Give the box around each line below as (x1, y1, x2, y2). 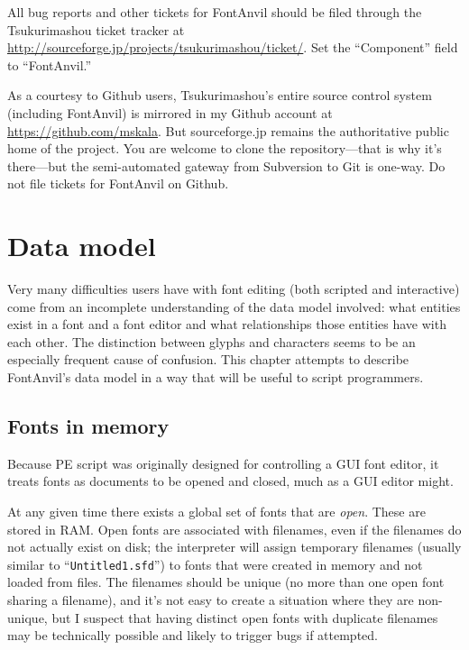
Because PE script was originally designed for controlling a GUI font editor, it (7, 453, 439, 472)
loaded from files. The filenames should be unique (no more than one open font (7, 572, 445, 591)
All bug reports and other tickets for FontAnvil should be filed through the (7, 3, 422, 21)
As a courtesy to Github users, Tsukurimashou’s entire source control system (7, 86, 432, 105)
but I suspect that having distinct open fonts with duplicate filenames (51, 608, 438, 627)
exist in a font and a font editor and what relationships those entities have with (7, 315, 446, 334)
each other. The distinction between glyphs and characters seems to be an (7, 332, 416, 351)
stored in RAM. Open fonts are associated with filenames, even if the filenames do (7, 519, 462, 538)
